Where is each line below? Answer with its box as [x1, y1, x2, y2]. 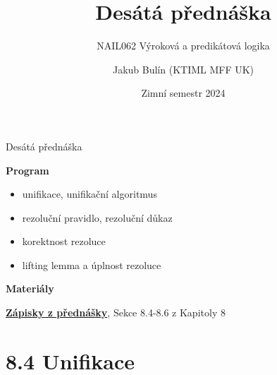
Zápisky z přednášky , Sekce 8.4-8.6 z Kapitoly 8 [6, 305, 226, 320]
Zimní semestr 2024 [141, 85, 226, 100]
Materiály [6, 281, 54, 296]
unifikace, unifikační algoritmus [22, 186, 157, 201]
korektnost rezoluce [22, 234, 106, 249]
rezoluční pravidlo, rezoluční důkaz [22, 210, 173, 225]
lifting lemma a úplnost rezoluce [22, 257, 161, 272]
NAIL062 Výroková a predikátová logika [97, 38, 270, 53]
